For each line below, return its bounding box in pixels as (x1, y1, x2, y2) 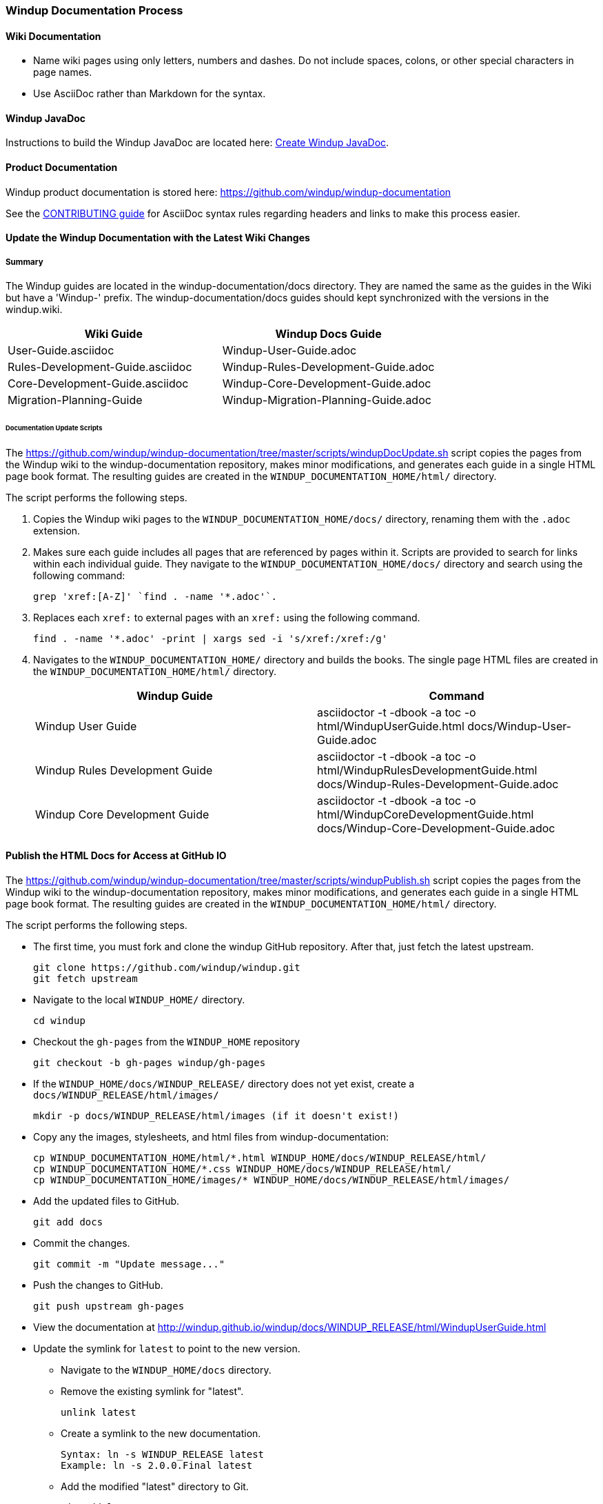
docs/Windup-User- (467, 719, 571, 733)
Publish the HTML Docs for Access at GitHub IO (6, 850, 227, 862)
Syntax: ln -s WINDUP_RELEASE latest (61, 1448, 265, 1460)
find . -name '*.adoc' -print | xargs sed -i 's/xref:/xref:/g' (33, 632, 388, 644)
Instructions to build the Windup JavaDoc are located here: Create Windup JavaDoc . (6, 137, 389, 149)
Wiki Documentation (6, 30, 101, 42)
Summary (6, 257, 43, 267)
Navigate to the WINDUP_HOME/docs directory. (61, 1363, 272, 1376)
